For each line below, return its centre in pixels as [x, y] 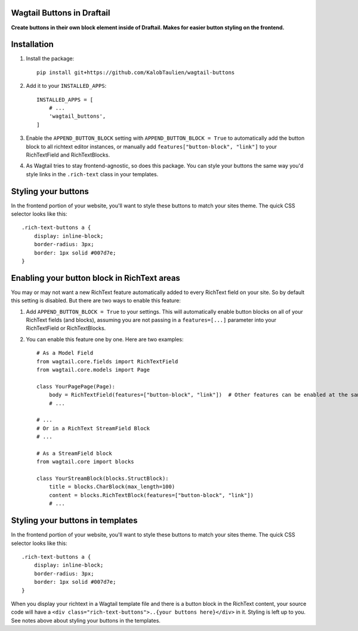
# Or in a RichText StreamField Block [93, 428]
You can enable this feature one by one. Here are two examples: [105, 339]
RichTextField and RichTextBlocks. [68, 155]
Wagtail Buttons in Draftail [61, 13]
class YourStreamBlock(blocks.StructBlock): [103, 479]
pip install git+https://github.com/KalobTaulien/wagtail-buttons [136, 72]
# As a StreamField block [75, 453]
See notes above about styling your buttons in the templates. [86, 620]
